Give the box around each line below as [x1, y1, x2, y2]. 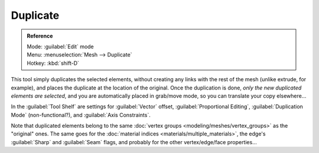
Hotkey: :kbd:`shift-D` [27, 59, 80, 66]
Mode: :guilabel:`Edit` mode [27, 43, 94, 50]
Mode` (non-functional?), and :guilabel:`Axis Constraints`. [11, 111, 151, 118]
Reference [27, 32, 53, 39]
